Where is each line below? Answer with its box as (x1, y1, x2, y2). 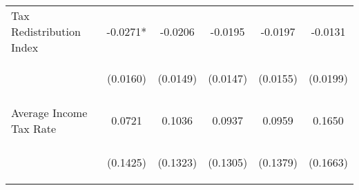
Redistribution (11, 23, 81, 39)
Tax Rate (11, 120, 57, 136)
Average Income (11, 104, 88, 120)
